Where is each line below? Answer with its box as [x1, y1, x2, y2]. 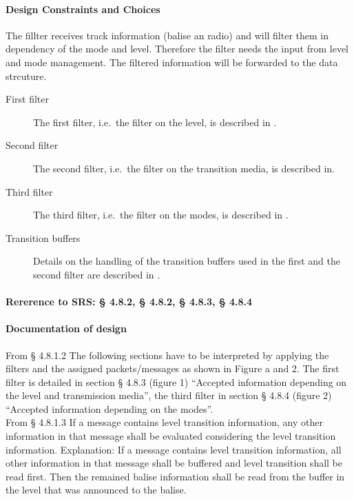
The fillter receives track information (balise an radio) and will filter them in [6, 28, 329, 42]
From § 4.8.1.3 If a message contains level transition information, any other [6, 415, 323, 429]
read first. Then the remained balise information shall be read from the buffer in [6, 469, 345, 483]
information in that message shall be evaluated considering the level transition [6, 429, 336, 443]
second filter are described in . [33, 267, 160, 281]
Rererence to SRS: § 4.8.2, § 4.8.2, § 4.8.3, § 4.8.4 [6, 294, 252, 309]
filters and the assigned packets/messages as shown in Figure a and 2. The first [6, 361, 340, 376]
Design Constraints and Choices [6, 1, 160, 16]
